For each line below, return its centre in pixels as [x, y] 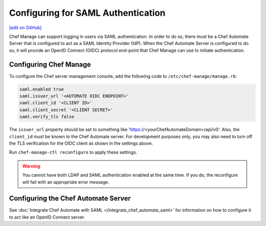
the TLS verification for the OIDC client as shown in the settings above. [81, 143]
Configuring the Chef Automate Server [70, 199]
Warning [31, 166]
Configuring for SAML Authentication [87, 13]
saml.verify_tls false [47, 117]
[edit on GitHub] [25, 28]
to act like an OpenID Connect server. [47, 217]
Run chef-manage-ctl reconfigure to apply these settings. [73, 152]
